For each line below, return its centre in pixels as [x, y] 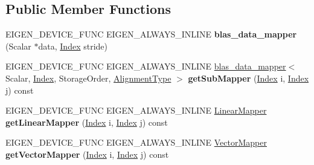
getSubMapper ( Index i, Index [248, 78]
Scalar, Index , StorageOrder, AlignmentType [88, 78]
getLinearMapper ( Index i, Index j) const [87, 122]
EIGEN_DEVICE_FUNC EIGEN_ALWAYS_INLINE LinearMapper [136, 110]
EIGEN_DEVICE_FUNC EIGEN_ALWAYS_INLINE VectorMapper [136, 142]
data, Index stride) [73, 46]
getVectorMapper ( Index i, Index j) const [87, 154]
